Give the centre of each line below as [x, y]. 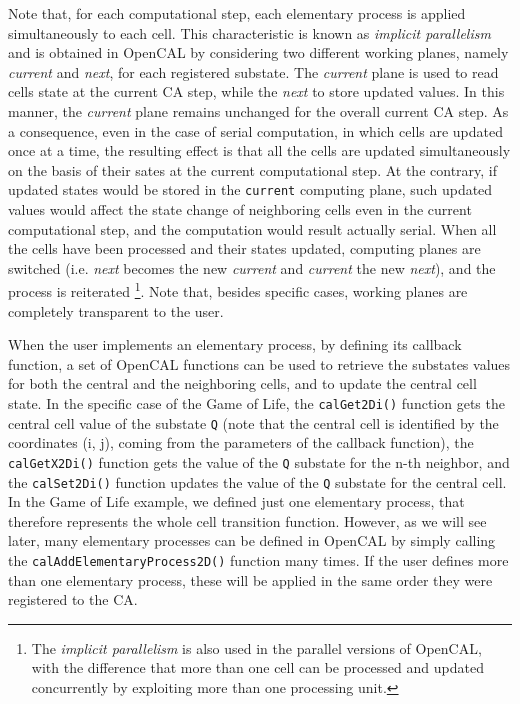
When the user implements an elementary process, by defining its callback [235, 344]
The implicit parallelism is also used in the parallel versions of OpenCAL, [256, 647]
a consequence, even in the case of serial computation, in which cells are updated [256, 130]
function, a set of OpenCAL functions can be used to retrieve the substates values [259, 363]
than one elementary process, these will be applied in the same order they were [250, 579]
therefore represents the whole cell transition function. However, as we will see [247, 520]
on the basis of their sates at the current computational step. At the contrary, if [253, 169]
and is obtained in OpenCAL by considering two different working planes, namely [258, 52]
